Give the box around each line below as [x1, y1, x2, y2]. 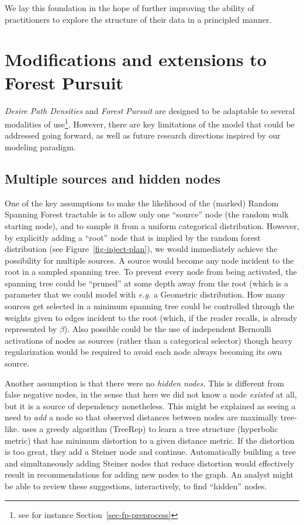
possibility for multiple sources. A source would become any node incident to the [5, 254, 294, 266]
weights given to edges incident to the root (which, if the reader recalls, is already [5, 311, 298, 323]
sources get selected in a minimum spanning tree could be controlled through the [5, 300, 295, 312]
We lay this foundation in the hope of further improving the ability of [5, 2, 254, 13]
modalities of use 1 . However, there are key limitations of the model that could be [5, 116, 295, 130]
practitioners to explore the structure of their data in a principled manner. [5, 13, 272, 25]
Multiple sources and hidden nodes [5, 169, 221, 187]
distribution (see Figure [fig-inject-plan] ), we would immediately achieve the [5, 243, 278, 255]
